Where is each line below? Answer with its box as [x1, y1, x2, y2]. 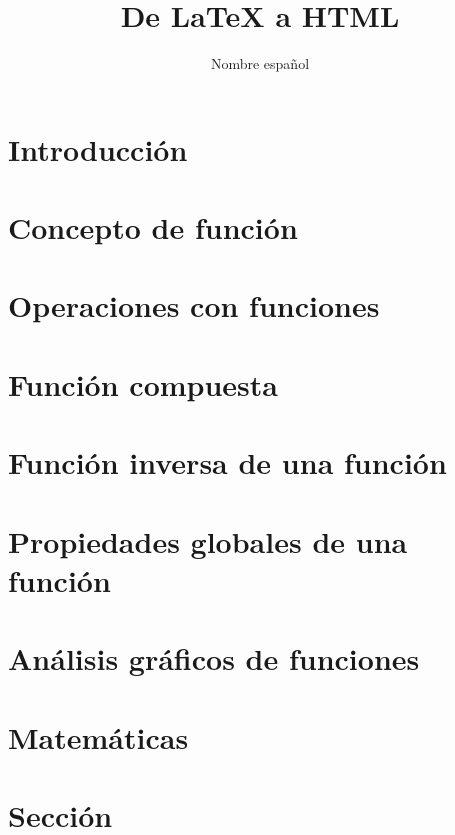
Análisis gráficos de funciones [8, 638, 420, 679]
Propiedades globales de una [8, 520, 408, 561]
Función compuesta [8, 363, 278, 404]
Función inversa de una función [8, 442, 447, 483]
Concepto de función [8, 207, 298, 248]
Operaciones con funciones [8, 285, 380, 326]
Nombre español [210, 53, 310, 74]
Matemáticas [8, 716, 189, 757]
